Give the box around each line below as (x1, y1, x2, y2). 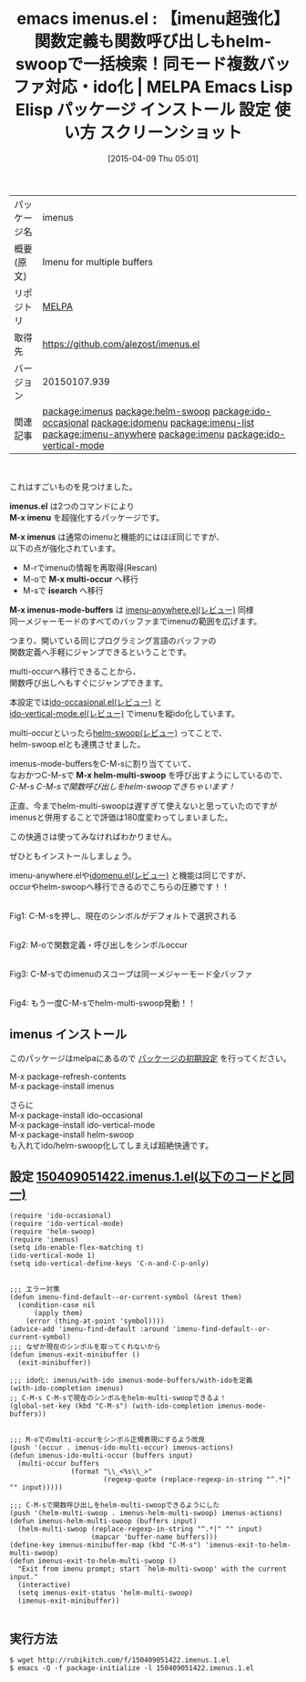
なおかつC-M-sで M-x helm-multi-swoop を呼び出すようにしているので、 (9, 769, 288, 780)
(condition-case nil (17, 1300, 96, 1309)
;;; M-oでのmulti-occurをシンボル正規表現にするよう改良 (9, 1435, 206, 1444)
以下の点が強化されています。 (9, 542, 121, 553)
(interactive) (17, 1580, 71, 1589)
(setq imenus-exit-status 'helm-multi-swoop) (17, 1588, 194, 1597)
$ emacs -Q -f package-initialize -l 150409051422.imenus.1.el (9, 1664, 255, 1673)
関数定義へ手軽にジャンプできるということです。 (9, 646, 191, 657)
